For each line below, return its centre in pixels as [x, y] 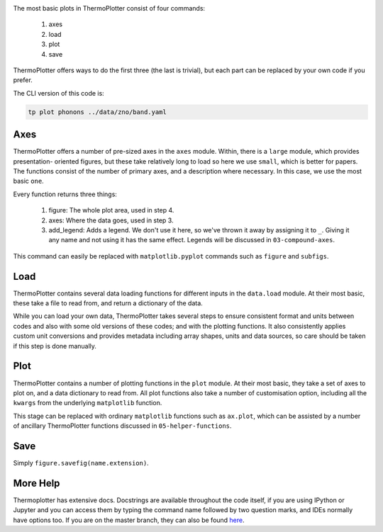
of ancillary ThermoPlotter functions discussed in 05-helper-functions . [122, 426]
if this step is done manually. [55, 346]
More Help [37, 483]
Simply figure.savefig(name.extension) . [81, 463]
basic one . [28, 181]
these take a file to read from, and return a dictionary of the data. [108, 303]
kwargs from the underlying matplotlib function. [88, 403]
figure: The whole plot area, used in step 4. [111, 210]
